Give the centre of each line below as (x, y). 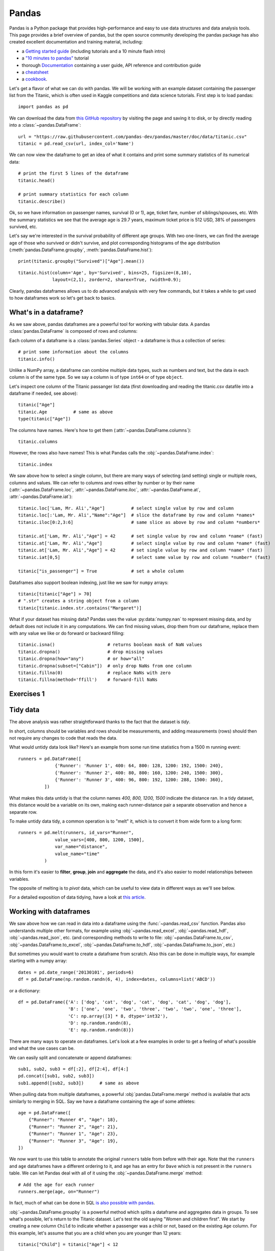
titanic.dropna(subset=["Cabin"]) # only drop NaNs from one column (105, 666)
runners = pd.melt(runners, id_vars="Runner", (76, 833)
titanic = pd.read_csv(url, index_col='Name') (76, 144)
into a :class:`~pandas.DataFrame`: (45, 125)
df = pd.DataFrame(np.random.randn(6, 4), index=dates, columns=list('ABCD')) (117, 979)
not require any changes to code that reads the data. (63, 738)
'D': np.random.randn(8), (100, 1023)
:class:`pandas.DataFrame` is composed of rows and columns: (73, 331)
